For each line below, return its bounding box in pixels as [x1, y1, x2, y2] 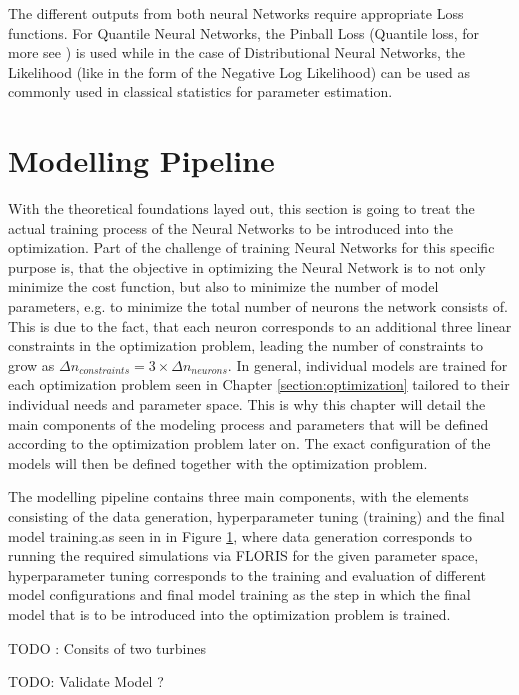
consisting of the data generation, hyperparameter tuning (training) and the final [8, 506, 505, 526]
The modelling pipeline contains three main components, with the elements [8, 486, 469, 507]
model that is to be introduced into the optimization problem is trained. [8, 603, 451, 624]
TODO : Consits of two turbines [8, 637, 207, 658]
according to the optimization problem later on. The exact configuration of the [8, 433, 491, 454]
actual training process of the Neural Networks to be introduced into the [8, 217, 453, 238]
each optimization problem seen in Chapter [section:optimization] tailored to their [8, 374, 510, 395]
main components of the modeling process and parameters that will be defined [8, 413, 489, 434]
